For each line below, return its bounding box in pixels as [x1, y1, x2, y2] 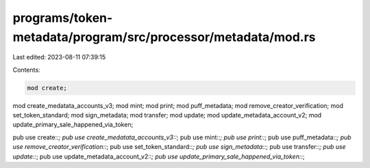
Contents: [12, 66, 40, 74]
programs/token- [12, 10, 113, 25]
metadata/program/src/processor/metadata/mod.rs [12, 29, 316, 44]
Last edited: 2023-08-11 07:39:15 [12, 53, 106, 61]
